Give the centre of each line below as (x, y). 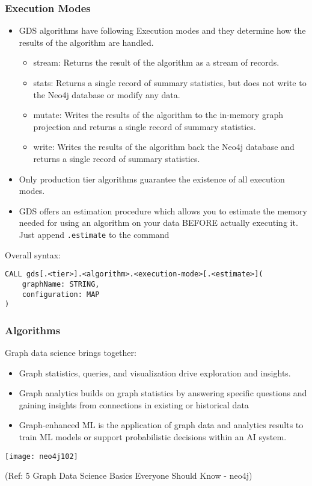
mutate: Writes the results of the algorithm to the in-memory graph (158, 115)
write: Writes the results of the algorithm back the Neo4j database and (164, 147)
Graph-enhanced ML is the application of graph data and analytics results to (161, 425)
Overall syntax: (33, 254)
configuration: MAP (61, 294)
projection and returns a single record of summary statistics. (145, 126)
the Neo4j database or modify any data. (107, 94)
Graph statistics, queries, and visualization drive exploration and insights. (155, 372)
